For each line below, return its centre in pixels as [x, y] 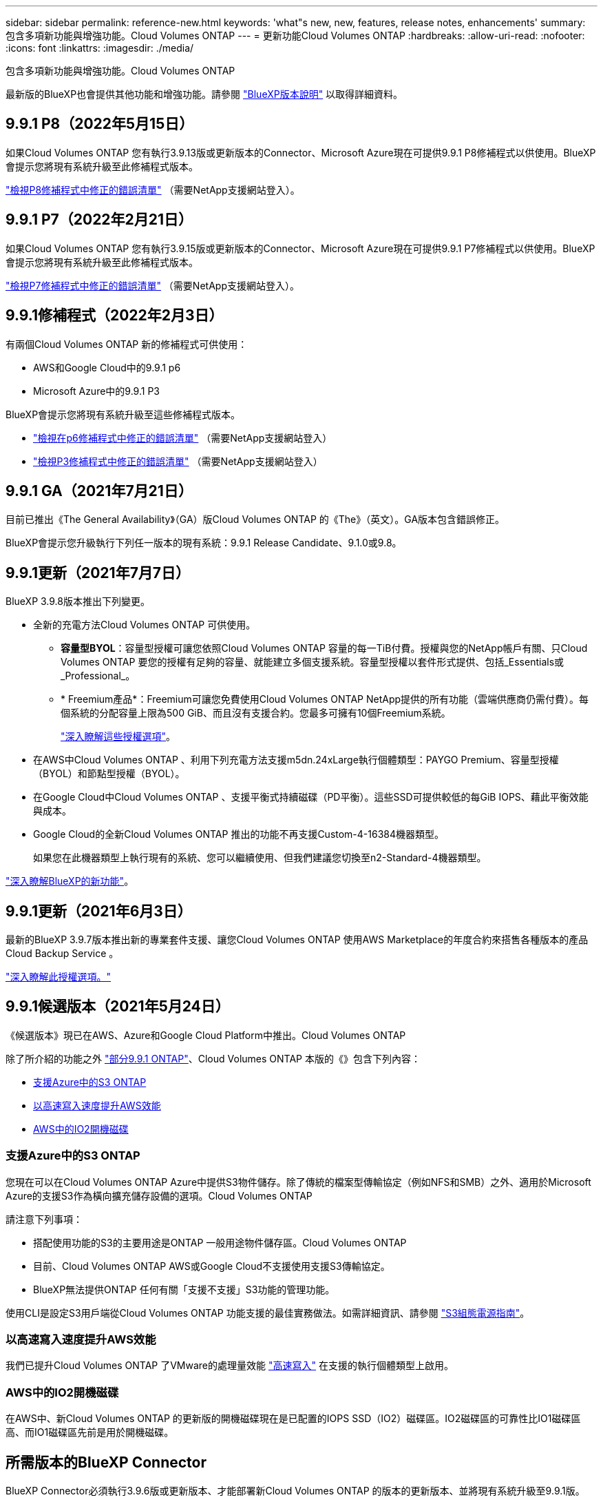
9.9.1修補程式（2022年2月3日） [115, 316]
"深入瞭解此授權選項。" [59, 977]
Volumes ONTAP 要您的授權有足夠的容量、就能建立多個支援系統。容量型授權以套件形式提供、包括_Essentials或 [313, 662]
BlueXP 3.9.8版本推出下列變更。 [78, 601]
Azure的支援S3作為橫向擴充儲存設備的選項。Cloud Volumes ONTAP [159, 1195]
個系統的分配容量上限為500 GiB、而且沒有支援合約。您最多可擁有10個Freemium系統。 [256, 713]
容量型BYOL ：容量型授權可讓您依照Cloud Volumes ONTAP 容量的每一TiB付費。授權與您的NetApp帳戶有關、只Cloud [324, 648]
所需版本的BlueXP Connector [106, 1462]
